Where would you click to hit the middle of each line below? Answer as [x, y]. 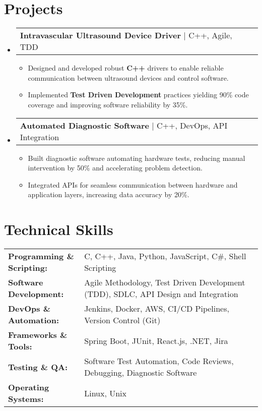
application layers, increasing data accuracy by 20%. [109, 194]
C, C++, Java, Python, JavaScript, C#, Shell [165, 256]
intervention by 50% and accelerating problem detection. [115, 168]
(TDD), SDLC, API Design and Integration [161, 294]
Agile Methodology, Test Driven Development [165, 282]
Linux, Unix [105, 393]
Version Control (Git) [122, 320]
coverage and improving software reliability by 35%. [108, 104]
